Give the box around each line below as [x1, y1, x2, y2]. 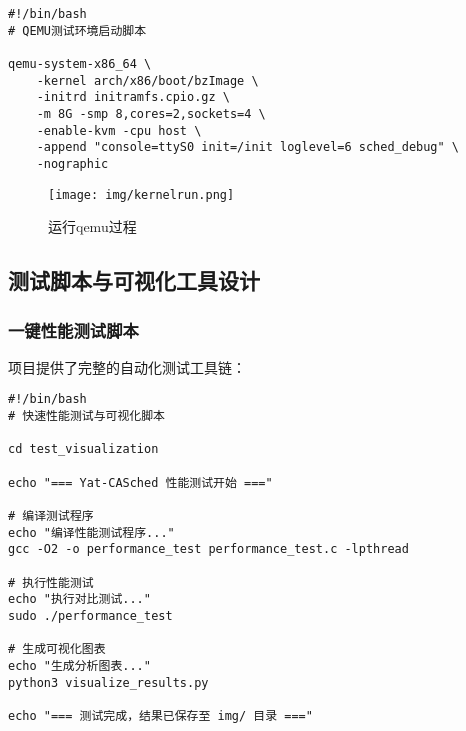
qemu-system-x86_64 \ [8, 56, 152, 71]
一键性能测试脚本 [8, 317, 139, 342]
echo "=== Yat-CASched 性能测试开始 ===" [8, 475, 273, 490]
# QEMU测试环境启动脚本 [8, 23, 147, 38]
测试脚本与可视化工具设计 [8, 265, 260, 296]
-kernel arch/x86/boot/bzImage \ [36, 73, 259, 88]
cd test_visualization [8, 442, 159, 457]
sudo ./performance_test [8, 608, 173, 623]
